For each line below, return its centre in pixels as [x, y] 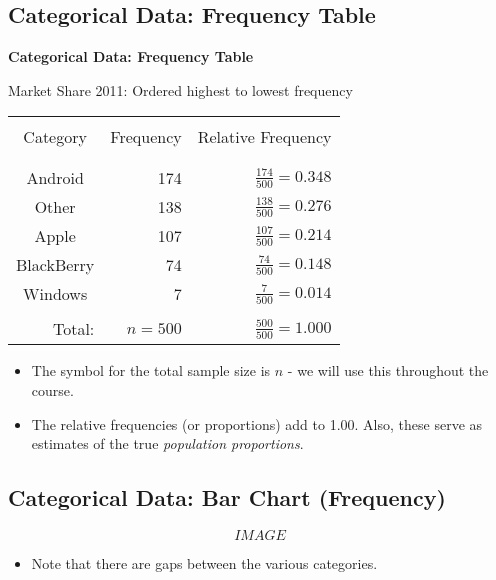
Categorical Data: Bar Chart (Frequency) [227, 497]
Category [55, 137]
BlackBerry [55, 265]
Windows [55, 294]
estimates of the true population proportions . [167, 443]
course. [52, 389]
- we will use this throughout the [388, 370]
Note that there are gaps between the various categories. [204, 562]
